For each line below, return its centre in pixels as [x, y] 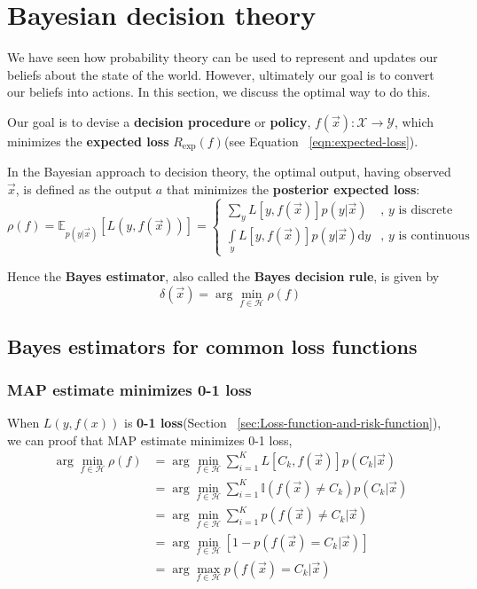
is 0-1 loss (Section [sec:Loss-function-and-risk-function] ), [282, 423]
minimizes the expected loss [88, 141]
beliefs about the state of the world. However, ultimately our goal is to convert [221, 74]
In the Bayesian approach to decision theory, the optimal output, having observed [229, 172]
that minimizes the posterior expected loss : [293, 188]
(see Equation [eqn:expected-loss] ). [321, 141]
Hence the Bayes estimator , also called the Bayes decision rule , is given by [223, 276]
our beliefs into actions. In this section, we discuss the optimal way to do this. [219, 92]
